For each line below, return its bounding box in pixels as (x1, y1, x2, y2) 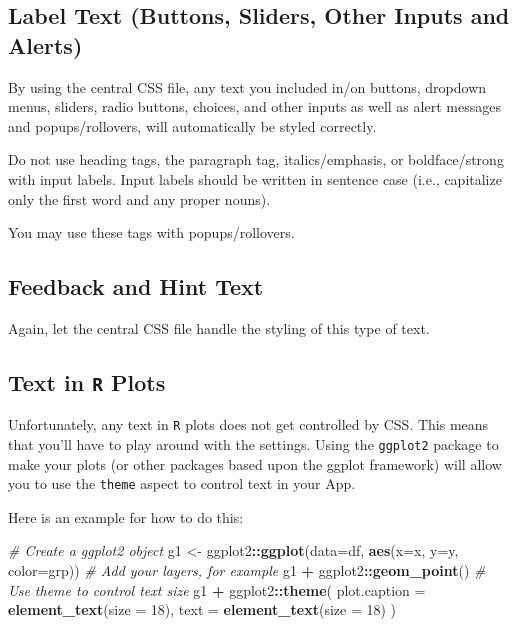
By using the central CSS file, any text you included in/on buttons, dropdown (8, 76, 487, 97)
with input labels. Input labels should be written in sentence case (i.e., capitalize (8, 168, 502, 189)
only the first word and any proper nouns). (8, 188, 271, 209)
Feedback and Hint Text (8, 271, 264, 302)
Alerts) (8, 29, 83, 60)
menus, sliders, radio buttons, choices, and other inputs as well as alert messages (8, 96, 501, 117)
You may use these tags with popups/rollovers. (8, 222, 295, 243)
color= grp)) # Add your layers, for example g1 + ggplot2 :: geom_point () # (8, 560, 486, 581)
